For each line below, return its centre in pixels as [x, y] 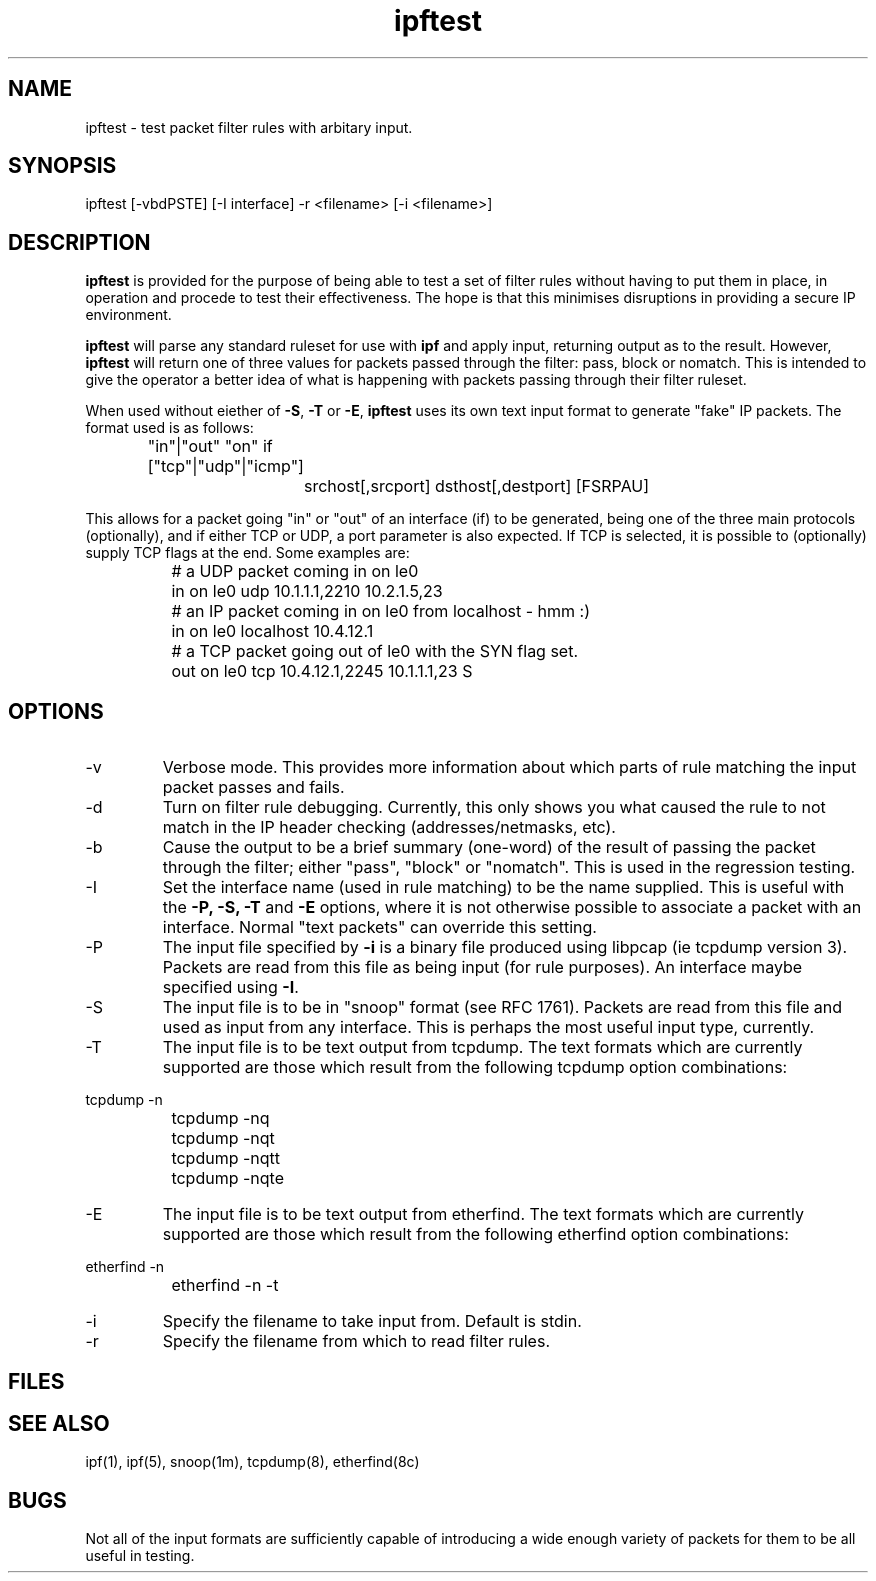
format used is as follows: [169, 428]
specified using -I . [230, 987]
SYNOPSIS [62, 166]
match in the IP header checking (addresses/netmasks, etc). [389, 827]
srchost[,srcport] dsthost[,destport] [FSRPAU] [476, 486]
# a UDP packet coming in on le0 [295, 571]
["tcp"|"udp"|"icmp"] [225, 466]
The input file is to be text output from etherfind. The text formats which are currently [483, 1214]
